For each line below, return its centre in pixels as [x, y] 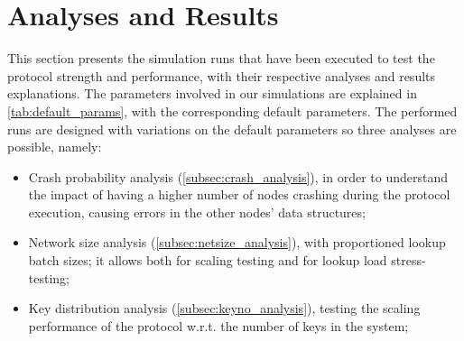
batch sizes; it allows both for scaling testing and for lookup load [208, 260]
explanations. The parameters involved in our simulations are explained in [212, 93]
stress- [408, 260]
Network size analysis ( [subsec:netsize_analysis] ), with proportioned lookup [237, 242]
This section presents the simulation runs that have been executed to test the [221, 58]
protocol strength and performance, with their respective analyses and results [222, 75]
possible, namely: [55, 147]
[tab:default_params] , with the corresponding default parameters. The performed [232, 111]
